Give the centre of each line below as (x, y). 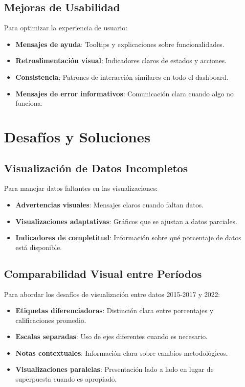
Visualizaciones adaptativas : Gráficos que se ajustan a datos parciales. (126, 221)
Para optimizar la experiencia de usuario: (66, 28)
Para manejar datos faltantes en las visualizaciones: (81, 188)
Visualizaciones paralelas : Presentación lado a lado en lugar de (114, 369)
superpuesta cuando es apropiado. (66, 379)
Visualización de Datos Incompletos (96, 168)
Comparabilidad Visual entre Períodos (103, 273)
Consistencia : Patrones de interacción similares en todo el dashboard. (122, 77)
